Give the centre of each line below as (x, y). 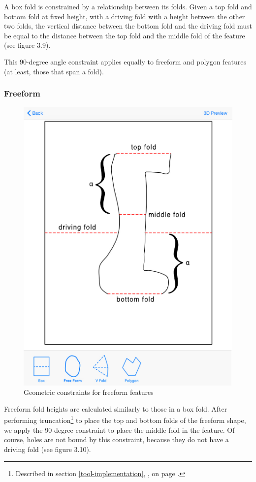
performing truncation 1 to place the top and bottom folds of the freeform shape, (125, 419)
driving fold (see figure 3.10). (48, 449)
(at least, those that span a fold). (54, 71)
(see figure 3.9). (27, 45)
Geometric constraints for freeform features (89, 392)
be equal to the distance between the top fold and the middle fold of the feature (125, 35)
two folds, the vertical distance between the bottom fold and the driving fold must (128, 26)
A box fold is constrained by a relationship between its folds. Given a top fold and (128, 6)
